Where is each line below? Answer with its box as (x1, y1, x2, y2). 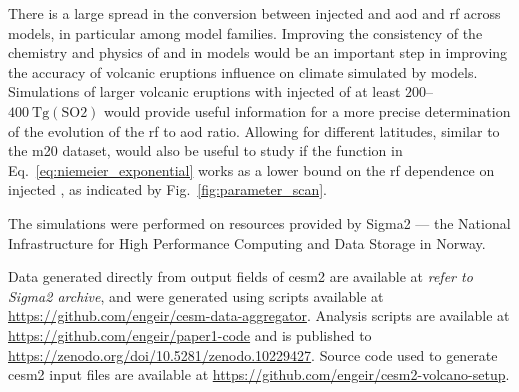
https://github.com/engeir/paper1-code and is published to (8, 324, 372, 345)
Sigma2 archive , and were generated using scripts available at (8, 285, 384, 306)
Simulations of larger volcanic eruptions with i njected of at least (8, 81, 401, 102)
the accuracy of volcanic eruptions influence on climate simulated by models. (8, 61, 478, 82)
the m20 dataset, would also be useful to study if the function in (8, 140, 403, 161)
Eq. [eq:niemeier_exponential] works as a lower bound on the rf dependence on (8, 159, 495, 180)
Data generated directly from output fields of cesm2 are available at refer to (8, 266, 473, 287)
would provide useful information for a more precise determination (104, 100, 511, 121)
